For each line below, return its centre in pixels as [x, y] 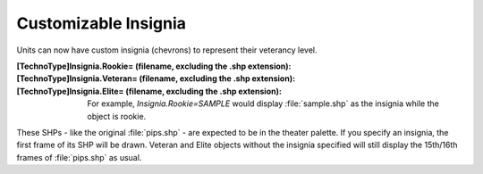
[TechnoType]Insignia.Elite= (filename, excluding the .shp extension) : [149, 91]
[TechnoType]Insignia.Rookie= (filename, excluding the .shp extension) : [154, 66]
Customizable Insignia [102, 23]
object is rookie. [117, 116]
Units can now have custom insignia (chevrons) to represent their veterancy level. [167, 50]
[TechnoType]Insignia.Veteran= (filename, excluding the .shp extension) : [156, 79]
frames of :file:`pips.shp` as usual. [79, 157]
